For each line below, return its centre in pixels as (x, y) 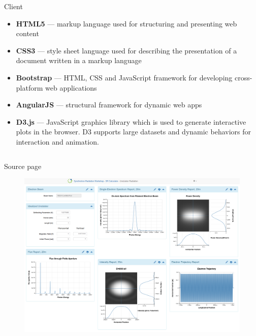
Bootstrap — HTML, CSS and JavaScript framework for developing (124, 77)
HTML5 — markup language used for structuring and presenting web (126, 23)
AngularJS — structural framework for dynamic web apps (109, 105)
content (27, 33)
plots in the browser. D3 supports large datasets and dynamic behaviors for (134, 132)
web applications (71, 87)
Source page (23, 166)
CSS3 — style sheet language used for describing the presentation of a (126, 50)
